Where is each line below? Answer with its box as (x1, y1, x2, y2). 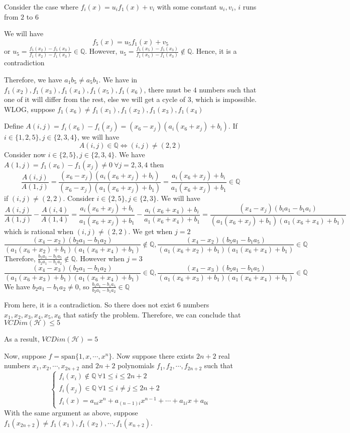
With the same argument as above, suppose (4, 407, 138, 418)
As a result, (4, 334, 40, 344)
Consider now (4, 149, 46, 159)
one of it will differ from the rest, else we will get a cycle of (4, 94, 186, 104)
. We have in (98, 74, 138, 84)
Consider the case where (4, 2, 78, 12)
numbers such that (199, 84, 257, 94)
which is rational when (4, 226, 74, 236)
